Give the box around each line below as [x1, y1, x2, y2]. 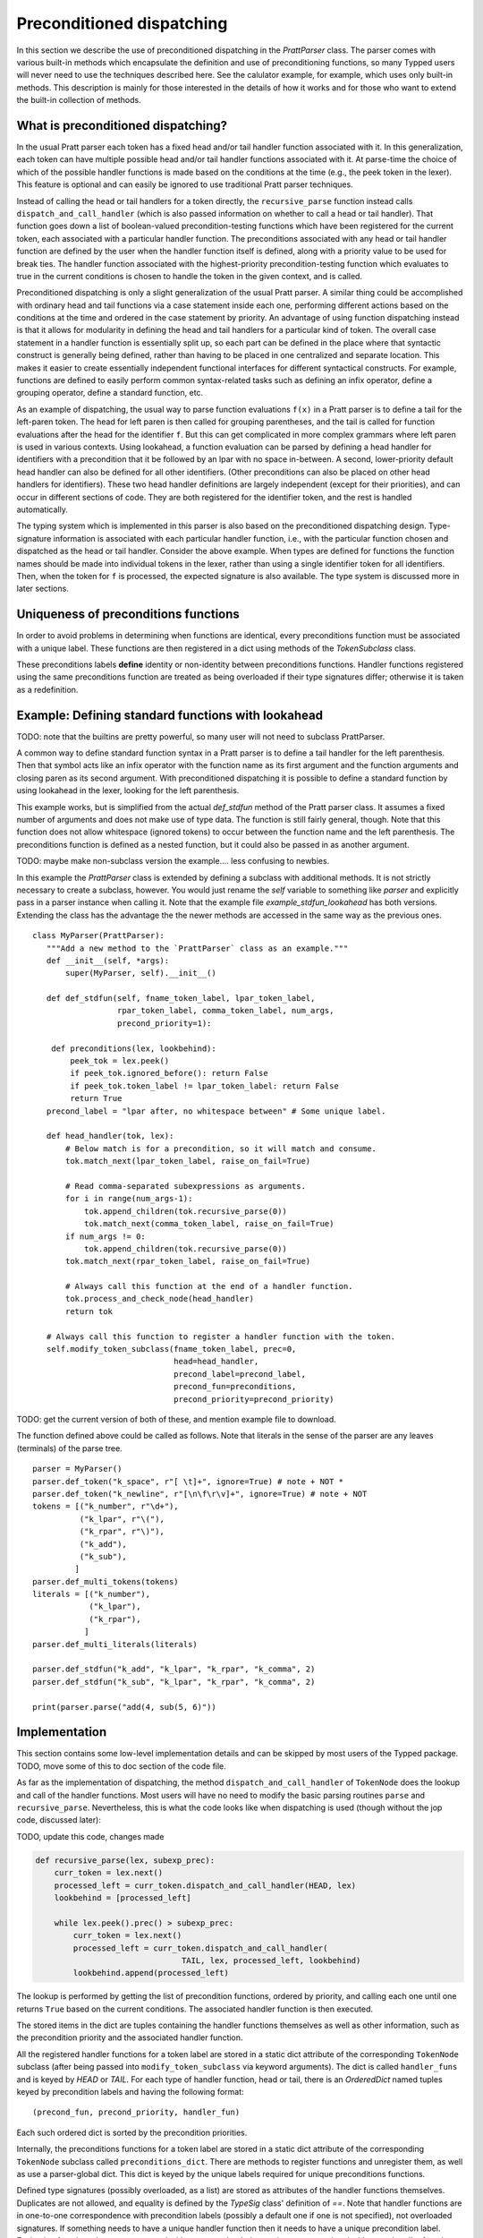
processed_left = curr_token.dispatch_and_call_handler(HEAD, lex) [54, 1880, 357, 1891]
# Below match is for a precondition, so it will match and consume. [65, 1143, 377, 1154]
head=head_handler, [173, 1356, 259, 1367]
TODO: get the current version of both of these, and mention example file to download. [16, 1414, 337, 1424]
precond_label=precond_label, [173, 1369, 306, 1379]
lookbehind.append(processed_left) [72, 1968, 230, 1978]
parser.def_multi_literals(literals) [32, 1639, 199, 1649]
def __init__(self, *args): [46, 955, 170, 966]
